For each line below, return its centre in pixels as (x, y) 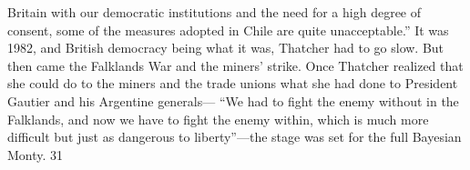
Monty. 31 (36, 154)
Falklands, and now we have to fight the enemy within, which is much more (218, 119)
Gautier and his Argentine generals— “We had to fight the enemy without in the (233, 100)
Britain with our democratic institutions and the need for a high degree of (215, 12)
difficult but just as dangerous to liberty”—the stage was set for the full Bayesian (235, 137)
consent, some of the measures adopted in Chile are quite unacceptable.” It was (228, 30)
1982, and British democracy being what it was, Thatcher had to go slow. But (226, 48)
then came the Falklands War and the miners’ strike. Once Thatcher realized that (235, 65)
